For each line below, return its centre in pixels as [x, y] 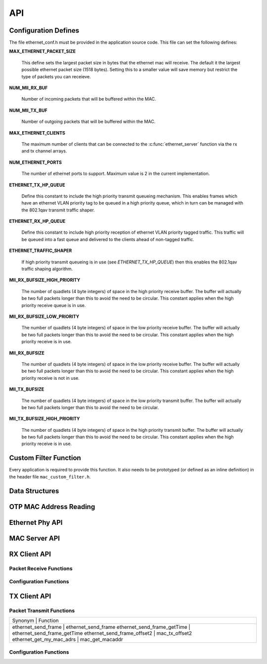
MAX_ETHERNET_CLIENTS [37, 133]
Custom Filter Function [45, 458]
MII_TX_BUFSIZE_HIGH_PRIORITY [44, 419]
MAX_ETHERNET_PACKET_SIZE [43, 51]
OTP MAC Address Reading [52, 507]
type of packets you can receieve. [56, 76]
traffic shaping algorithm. [47, 269]
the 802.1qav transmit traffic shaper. [58, 210]
